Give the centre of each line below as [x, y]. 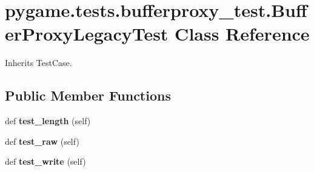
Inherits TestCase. [38, 63]
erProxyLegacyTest [87, 34]
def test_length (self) [48, 121]
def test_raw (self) [42, 141]
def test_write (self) [45, 161]
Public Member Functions [88, 95]
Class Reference [242, 34]
